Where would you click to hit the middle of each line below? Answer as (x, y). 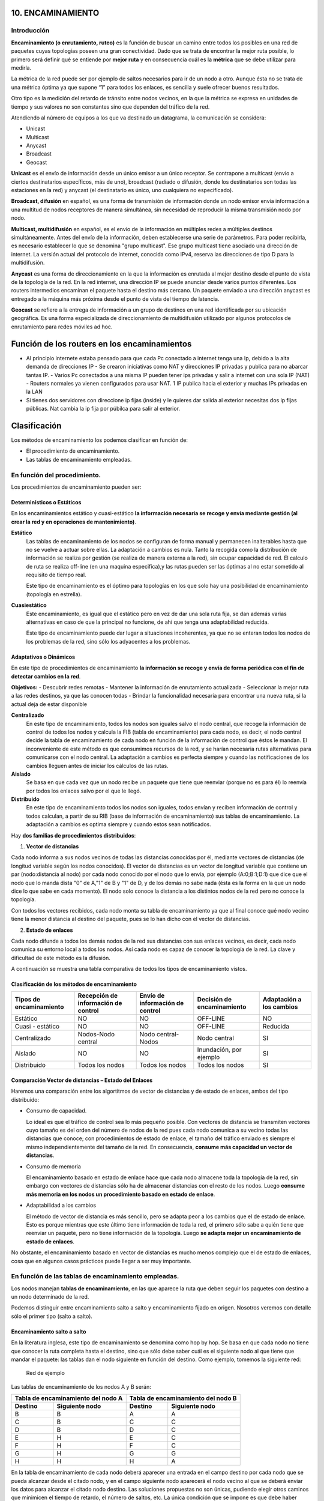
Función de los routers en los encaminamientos (101, 344)
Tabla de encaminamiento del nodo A (69, 1398)
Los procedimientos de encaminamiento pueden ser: (76, 487)
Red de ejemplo (46, 1373)
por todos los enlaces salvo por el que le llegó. (84, 791)
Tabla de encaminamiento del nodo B (183, 1398)
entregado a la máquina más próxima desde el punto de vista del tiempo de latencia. (115, 299)
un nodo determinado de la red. (50, 1297)
